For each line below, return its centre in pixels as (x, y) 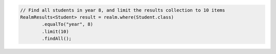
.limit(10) (55, 31)
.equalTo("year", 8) (67, 24)
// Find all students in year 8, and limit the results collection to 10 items (123, 10)
